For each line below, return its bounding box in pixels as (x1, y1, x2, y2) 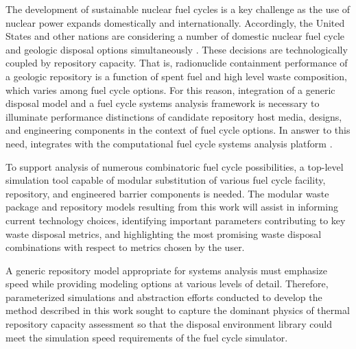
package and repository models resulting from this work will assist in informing (5, 200, 338, 214)
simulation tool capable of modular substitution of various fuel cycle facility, (5, 173, 326, 187)
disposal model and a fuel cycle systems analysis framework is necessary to (5, 96, 320, 110)
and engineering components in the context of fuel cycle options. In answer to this (5, 123, 351, 137)
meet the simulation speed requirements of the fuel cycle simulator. (5, 330, 288, 344)
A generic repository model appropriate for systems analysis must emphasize (5, 263, 328, 277)
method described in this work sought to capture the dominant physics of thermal (5, 303, 350, 317)
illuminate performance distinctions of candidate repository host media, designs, (5, 109, 342, 123)
